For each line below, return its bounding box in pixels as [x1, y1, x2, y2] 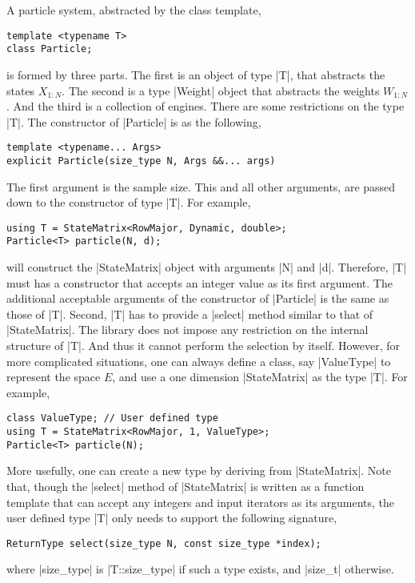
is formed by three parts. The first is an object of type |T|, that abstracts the [6, 66, 385, 82]
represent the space [6, 368, 101, 385]
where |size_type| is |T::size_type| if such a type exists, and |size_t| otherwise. [6, 561, 394, 577]
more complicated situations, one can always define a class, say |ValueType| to [6, 352, 391, 369]
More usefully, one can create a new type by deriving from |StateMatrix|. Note [6, 462, 391, 479]
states [6, 82, 35, 99]
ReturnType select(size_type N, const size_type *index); [6, 537, 321, 549]
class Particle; [6, 43, 93, 55]
